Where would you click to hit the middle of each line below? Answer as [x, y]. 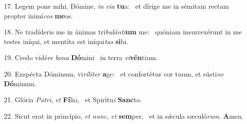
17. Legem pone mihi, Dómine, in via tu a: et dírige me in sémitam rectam [116, 6]
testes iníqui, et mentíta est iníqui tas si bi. [66, 41]
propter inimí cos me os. [38, 15]
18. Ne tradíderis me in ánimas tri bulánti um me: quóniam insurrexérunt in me [123, 32]
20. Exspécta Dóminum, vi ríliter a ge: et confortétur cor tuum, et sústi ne [114, 73]
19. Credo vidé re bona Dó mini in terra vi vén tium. [81, 57]
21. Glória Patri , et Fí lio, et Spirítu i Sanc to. [73, 100]
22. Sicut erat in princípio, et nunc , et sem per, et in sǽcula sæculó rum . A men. [124, 116]
